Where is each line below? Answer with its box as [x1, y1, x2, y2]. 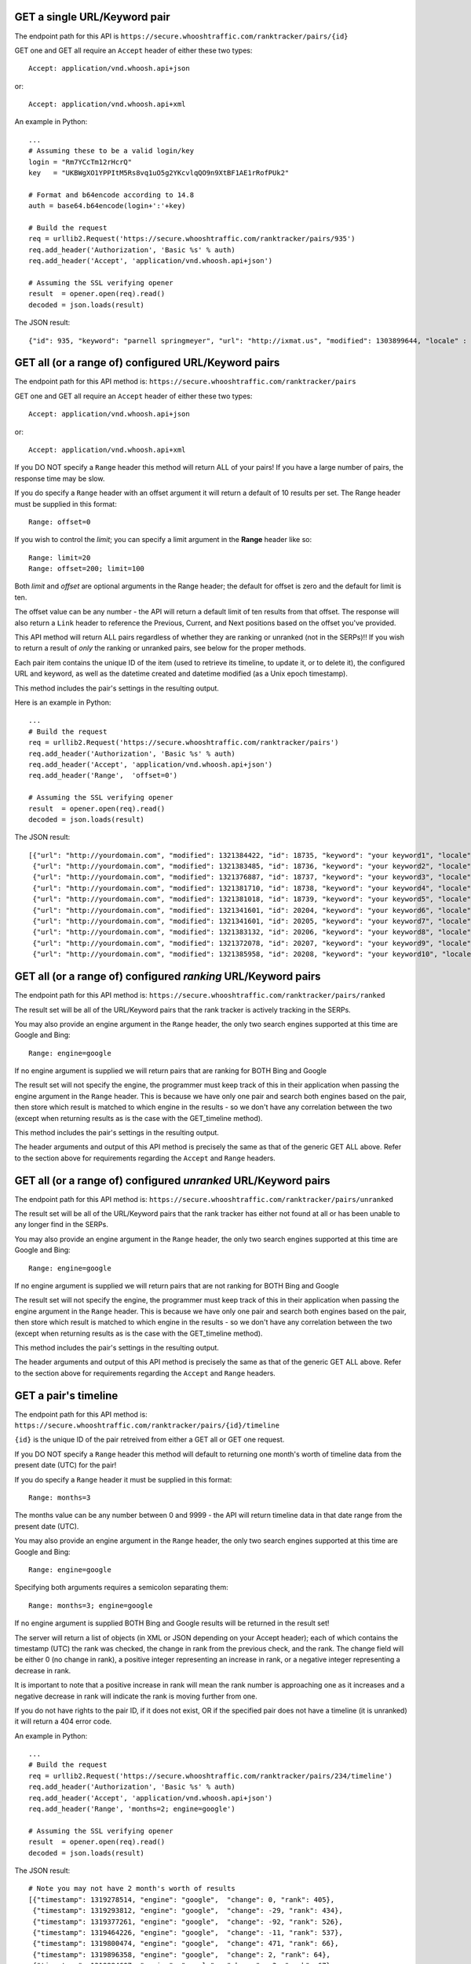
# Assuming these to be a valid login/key [28, 146, 195, 156]
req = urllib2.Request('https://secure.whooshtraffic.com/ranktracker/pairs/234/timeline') [28, 1772, 392, 1780]
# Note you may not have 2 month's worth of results [28, 1884, 235, 1893]
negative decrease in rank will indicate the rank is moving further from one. [14, 1691, 258, 1701]
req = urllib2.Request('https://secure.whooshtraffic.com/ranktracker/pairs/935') [28, 234, 356, 244]
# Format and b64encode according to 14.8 [28, 190, 195, 200]
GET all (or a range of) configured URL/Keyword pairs [14, 356, 280, 369]
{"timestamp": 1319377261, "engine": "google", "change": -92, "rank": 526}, [32, 1917, 343, 1926]
